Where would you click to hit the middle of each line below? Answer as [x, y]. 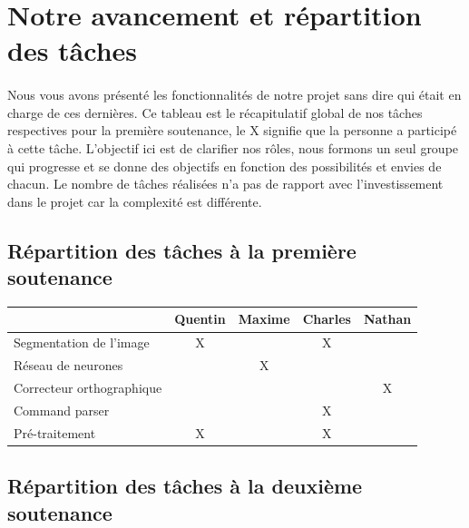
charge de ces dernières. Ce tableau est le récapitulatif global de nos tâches [215, 112]
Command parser [62, 410]
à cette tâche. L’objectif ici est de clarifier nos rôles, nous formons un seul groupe [233, 147]
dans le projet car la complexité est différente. [135, 201]
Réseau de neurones [68, 365]
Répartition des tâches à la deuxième [185, 486]
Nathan [387, 319]
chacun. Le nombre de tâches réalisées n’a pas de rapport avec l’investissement [225, 184]
